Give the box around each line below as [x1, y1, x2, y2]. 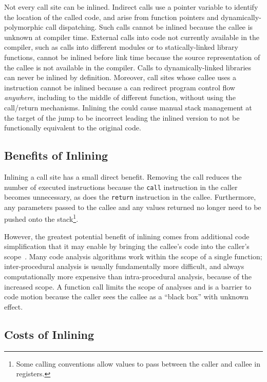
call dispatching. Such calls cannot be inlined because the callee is [45, 22, 253, 32]
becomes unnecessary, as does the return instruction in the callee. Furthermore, [4, 192, 256, 202]
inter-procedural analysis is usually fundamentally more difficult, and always [4, 261, 244, 272]
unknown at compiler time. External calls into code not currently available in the [4, 31, 260, 42]
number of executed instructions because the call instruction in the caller [4, 181, 238, 192]
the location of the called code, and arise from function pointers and [4, 11, 219, 22]
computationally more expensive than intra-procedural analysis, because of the [4, 271, 252, 282]
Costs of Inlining [4, 326, 94, 342]
